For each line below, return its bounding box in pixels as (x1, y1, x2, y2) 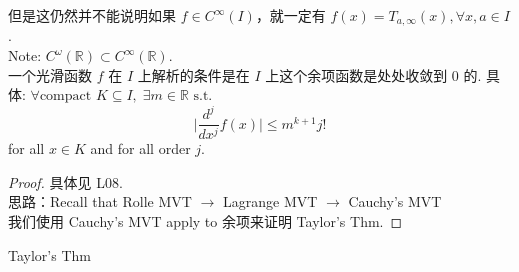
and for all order (90, 138, 191, 159)
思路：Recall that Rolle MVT (8, 191, 192, 212)
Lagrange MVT (222, 191, 318, 212)
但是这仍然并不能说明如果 (8, 5, 176, 25)
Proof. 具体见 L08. (8, 171, 123, 192)
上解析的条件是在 (137, 64, 250, 85)
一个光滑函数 (8, 64, 92, 85)
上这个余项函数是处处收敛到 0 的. (265, 64, 482, 85)
